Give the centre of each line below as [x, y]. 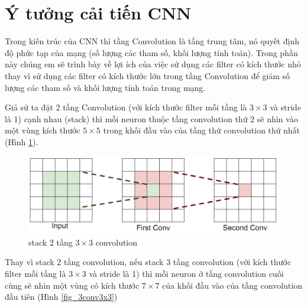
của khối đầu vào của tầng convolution [232, 285]
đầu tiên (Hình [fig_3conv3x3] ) [61, 297]
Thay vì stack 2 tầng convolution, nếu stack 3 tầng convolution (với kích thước [148, 262]
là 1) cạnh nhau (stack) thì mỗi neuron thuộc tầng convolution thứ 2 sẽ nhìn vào [151, 118]
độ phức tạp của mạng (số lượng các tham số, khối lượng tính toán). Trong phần [151, 52]
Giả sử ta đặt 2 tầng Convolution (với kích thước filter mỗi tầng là [126, 107]
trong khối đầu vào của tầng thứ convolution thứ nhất [202, 130]
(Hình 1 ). [22, 141]
